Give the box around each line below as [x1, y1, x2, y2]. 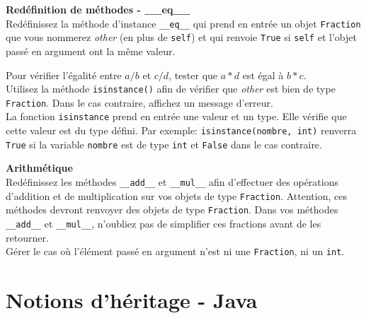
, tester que [168, 67, 218, 82]
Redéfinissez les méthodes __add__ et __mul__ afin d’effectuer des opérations [6, 174, 338, 189]
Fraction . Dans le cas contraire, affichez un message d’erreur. [6, 95, 273, 110]
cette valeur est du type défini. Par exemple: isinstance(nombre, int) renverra [6, 123, 357, 138]
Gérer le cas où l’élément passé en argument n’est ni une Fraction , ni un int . [6, 244, 345, 259]
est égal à [242, 67, 284, 82]
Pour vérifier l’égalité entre [6, 67, 122, 82]
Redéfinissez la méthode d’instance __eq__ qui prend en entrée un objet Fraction [6, 16, 361, 30]
